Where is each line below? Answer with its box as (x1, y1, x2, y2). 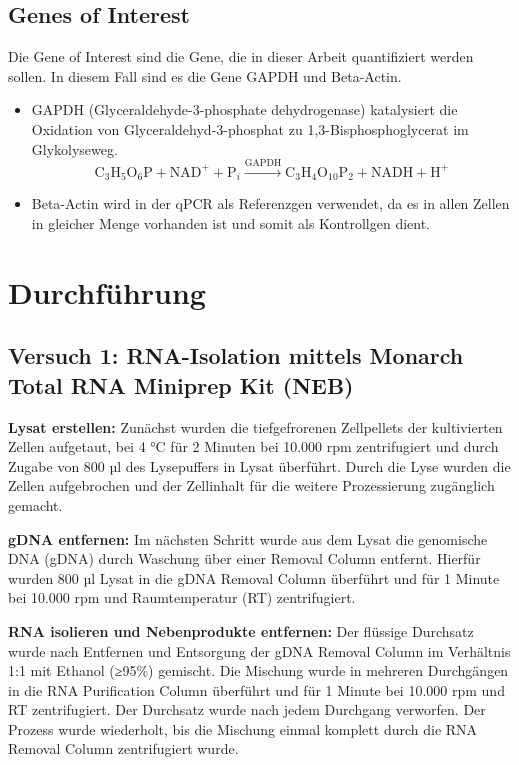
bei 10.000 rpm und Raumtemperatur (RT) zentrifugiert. (8, 587, 356, 608)
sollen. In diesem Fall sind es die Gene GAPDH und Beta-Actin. (8, 65, 402, 86)
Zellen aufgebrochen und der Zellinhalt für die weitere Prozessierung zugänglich (8, 475, 495, 496)
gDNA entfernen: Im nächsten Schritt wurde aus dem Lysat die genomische (8, 528, 488, 549)
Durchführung (8, 271, 206, 312)
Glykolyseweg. (31, 138, 118, 159)
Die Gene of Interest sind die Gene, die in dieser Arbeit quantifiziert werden (8, 46, 474, 67)
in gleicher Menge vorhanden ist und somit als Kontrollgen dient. (31, 213, 430, 234)
